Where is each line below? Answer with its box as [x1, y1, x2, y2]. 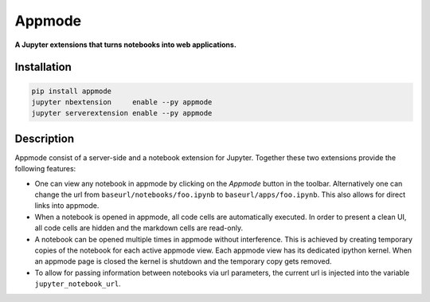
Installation [14, 61, 72, 74]
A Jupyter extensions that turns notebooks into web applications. [14, 40, 236, 49]
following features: [14, 164, 76, 174]
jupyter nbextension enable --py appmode [31, 97, 213, 107]
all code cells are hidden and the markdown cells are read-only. [34, 223, 243, 233]
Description [14, 131, 75, 145]
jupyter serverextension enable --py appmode [31, 108, 213, 118]
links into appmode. [34, 201, 100, 210]
